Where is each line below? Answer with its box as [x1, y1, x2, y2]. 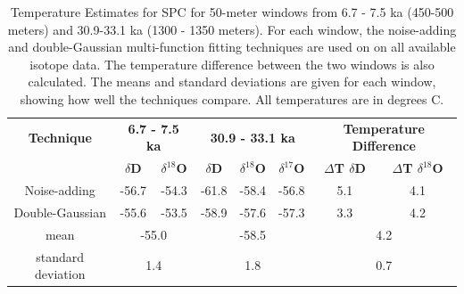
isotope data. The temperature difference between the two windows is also [29, 54, 435, 73]
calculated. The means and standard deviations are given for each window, [28, 72, 436, 91]
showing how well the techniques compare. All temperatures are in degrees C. [20, 89, 444, 108]
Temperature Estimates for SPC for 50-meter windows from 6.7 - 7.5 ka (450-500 [10, 3, 454, 20]
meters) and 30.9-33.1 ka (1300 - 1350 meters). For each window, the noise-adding [7, 20, 457, 38]
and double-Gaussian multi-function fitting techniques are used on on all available [8, 37, 456, 56]
